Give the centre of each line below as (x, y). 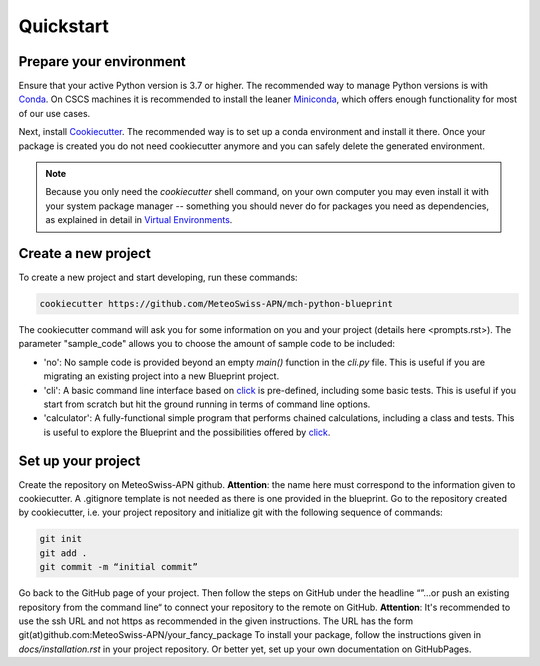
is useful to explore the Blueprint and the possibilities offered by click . (187, 432)
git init (61, 539)
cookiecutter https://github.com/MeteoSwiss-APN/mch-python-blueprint (216, 304)
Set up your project (79, 460)
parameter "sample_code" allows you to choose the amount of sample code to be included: (206, 344)
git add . (63, 553)
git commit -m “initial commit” (119, 567)
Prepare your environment (102, 61)
